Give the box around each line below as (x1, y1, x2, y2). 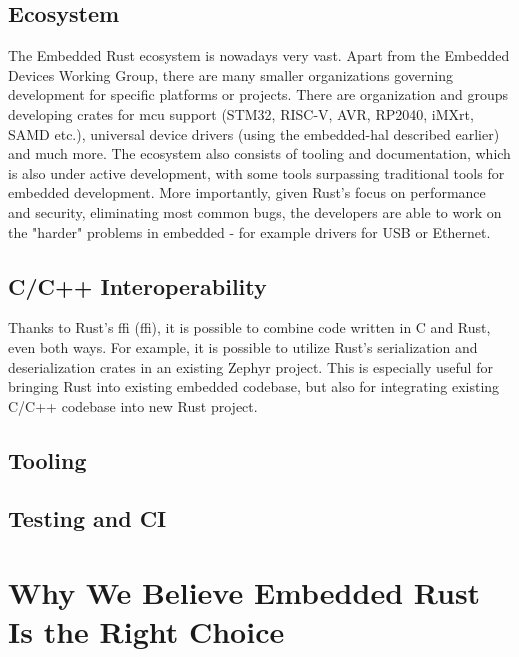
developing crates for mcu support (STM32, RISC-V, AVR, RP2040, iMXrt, (8, 103, 474, 124)
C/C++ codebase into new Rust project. (8, 395, 258, 416)
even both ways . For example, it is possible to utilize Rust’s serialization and (8, 336, 478, 357)
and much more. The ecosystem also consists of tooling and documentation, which (8, 143, 511, 164)
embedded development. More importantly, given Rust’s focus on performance (8, 182, 486, 203)
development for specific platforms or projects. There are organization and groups (8, 84, 508, 105)
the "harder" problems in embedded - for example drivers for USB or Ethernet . (8, 221, 491, 242)
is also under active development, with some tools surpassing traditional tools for (8, 162, 505, 183)
